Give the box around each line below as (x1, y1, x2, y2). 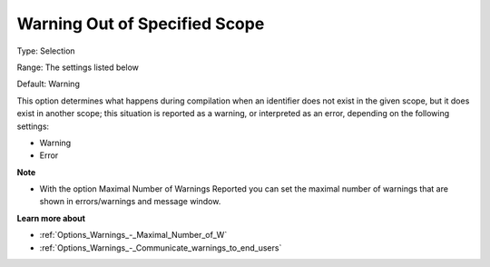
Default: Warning (16, 78, 81, 90)
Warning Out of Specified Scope (16, 14, 265, 34)
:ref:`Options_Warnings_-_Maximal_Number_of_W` (39, 230, 228, 241)
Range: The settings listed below (16, 62, 140, 73)
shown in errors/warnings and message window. (39, 196, 221, 207)
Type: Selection (16, 45, 76, 56)
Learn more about (16, 213, 86, 223)
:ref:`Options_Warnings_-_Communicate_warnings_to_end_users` (39, 242, 282, 253)
